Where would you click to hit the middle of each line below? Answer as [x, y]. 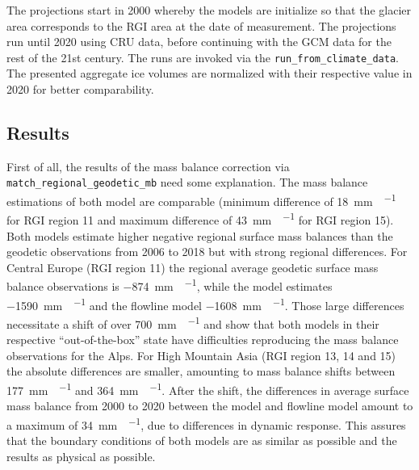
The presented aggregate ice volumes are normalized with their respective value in [209, 73]
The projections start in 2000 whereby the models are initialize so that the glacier [209, 10]
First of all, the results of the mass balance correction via [148, 166]
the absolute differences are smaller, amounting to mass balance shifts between [201, 371]
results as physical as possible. [81, 456]
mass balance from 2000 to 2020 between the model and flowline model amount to [210, 406]
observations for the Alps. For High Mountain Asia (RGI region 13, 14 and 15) [201, 355]
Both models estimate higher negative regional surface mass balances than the [200, 235]
